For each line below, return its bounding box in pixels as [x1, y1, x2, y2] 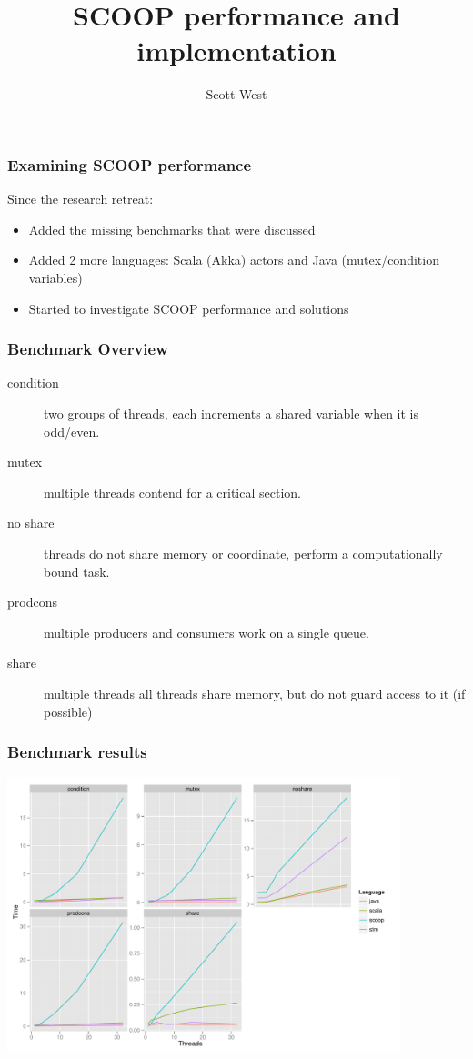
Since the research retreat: [7, 189, 154, 208]
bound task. [44, 561, 110, 580]
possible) [44, 701, 93, 721]
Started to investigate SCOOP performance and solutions [28, 298, 349, 318]
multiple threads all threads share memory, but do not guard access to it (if [44, 683, 466, 702]
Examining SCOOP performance [7, 153, 252, 176]
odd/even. [44, 421, 100, 440]
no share [7, 513, 55, 532]
